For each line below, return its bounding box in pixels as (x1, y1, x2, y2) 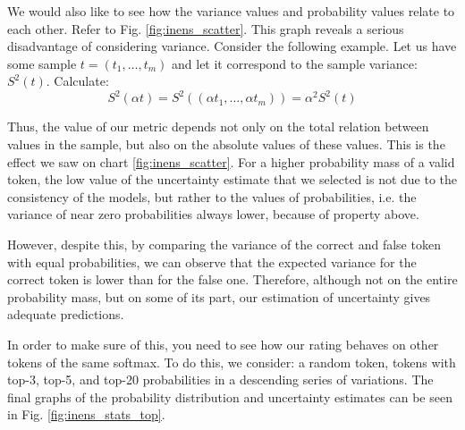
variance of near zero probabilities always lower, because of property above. (7, 205, 419, 223)
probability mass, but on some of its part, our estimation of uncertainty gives (7, 287, 431, 306)
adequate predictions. (7, 305, 124, 324)
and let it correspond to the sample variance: (172, 54, 418, 72)
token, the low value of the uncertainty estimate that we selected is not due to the (7, 170, 458, 189)
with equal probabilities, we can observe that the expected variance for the (7, 252, 417, 271)
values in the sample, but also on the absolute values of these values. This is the (7, 135, 445, 154)
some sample (7, 54, 77, 72)
